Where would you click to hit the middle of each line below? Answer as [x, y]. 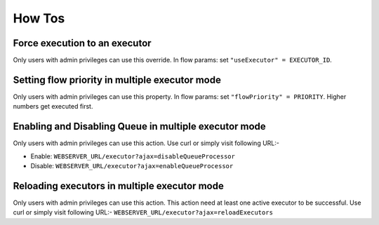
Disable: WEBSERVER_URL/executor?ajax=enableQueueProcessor [132, 166]
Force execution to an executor [82, 43]
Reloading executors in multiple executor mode [118, 186]
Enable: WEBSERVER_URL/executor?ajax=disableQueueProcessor [133, 156]
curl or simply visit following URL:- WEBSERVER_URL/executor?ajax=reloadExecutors [143, 212]
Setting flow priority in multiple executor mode [117, 80]
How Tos [39, 18]
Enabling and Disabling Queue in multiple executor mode [139, 127]
